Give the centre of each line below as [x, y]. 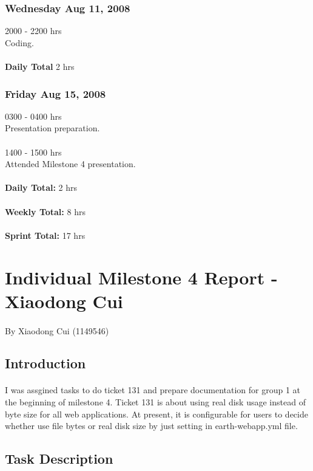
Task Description [59, 459]
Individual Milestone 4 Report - [141, 277]
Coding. [19, 42]
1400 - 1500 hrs [33, 152]
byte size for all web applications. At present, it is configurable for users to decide [156, 414]
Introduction [45, 363]
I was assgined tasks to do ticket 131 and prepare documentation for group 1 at [153, 390]
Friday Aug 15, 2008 [56, 93]
